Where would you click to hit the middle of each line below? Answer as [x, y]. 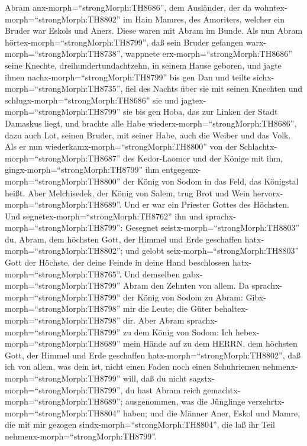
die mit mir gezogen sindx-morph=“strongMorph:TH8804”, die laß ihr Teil [140, 424]
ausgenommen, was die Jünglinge [185, 401]
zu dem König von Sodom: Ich [178, 332]
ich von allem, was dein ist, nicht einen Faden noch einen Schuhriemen [133, 366]
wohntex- [271, 7]
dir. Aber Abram [154, 320]
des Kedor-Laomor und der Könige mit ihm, [203, 158]
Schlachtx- [258, 146]
